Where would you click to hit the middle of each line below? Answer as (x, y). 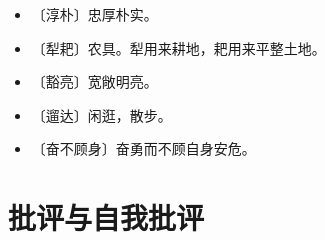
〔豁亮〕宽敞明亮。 (94, 81)
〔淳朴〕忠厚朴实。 (94, 14)
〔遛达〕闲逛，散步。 (101, 114)
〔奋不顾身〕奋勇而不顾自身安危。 (143, 148)
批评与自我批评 (106, 217)
